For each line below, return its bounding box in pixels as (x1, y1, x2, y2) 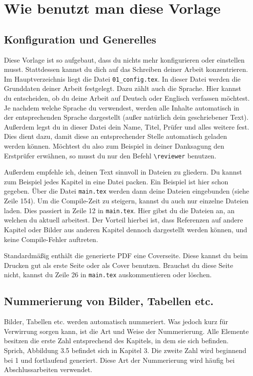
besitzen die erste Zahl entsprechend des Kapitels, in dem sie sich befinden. (4, 335, 229, 346)
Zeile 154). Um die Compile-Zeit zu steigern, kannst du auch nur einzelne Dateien (4, 196, 249, 206)
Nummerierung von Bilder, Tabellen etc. (4, 293, 214, 309)
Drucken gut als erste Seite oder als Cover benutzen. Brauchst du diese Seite (4, 260, 233, 270)
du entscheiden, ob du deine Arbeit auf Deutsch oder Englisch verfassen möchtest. (4, 93, 250, 103)
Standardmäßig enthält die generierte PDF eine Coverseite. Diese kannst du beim (4, 250, 248, 261)
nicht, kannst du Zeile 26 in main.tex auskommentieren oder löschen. (4, 269, 212, 280)
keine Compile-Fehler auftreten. (4, 234, 98, 244)
